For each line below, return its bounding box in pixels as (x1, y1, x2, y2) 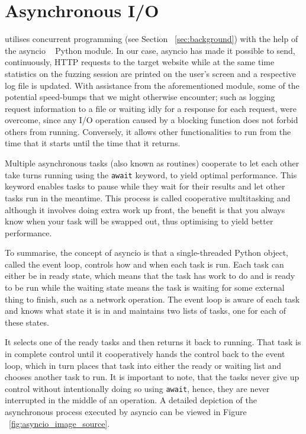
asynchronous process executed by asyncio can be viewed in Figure (5, 406, 247, 418)
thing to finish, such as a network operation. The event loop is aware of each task (5, 292, 300, 305)
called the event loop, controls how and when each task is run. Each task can (5, 258, 284, 270)
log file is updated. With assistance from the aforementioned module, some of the (5, 79, 299, 91)
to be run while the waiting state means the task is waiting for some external (5, 281, 285, 294)
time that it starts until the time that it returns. (5, 137, 181, 149)
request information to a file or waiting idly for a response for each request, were (5, 102, 297, 114)
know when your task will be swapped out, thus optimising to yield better (5, 215, 273, 227)
